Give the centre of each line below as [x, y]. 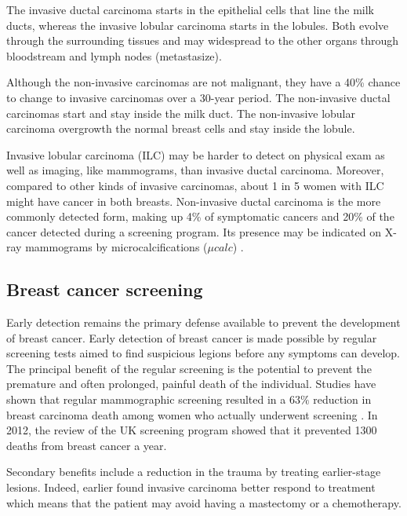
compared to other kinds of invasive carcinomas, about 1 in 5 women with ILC [195, 185]
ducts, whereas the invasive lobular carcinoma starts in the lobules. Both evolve [198, 25]
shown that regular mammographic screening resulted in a [146, 399]
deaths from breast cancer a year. [87, 445]
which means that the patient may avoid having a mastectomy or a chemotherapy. [204, 502]
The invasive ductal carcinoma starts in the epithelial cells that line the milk [190, 9]
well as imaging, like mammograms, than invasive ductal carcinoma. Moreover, [195, 170]
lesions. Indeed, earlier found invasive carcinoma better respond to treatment [191, 487]
